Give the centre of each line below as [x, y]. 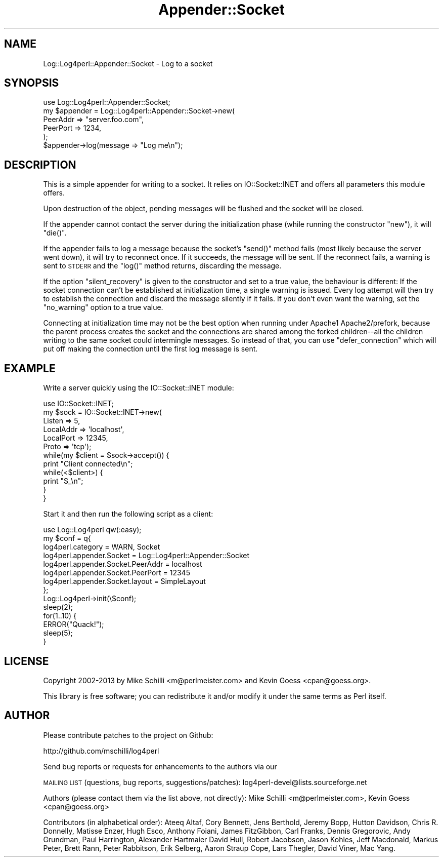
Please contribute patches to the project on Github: [128, 735]
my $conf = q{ [67, 538]
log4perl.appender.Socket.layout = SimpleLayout [124, 581]
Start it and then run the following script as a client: [128, 514]
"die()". [55, 233]
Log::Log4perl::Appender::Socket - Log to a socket [128, 63]
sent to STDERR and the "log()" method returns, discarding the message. [162, 266]
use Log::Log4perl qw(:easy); [92, 530]
